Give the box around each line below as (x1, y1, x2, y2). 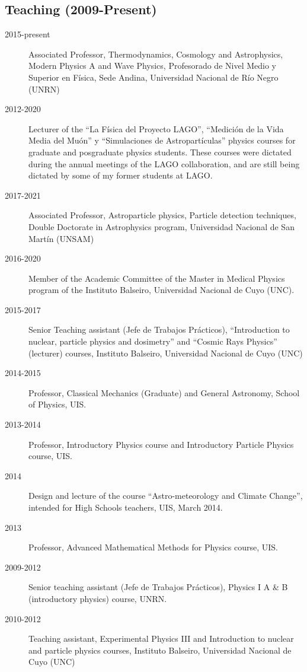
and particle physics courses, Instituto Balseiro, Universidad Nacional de (28, 644, 292, 656)
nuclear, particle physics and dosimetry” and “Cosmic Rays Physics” (28, 335, 277, 348)
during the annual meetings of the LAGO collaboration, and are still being (28, 157, 300, 170)
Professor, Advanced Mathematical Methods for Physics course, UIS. (28, 541, 279, 553)
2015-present (5, 28, 50, 40)
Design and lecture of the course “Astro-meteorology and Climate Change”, (28, 489, 303, 502)
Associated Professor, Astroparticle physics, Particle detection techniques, (28, 209, 296, 221)
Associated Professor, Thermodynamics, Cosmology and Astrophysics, (28, 47, 283, 60)
